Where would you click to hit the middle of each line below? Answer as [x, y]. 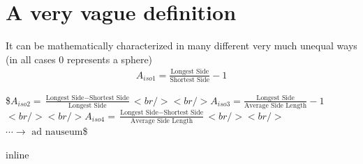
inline [17, 154]
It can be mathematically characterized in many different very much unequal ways [181, 46]
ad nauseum [57, 132]
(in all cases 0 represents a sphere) [79, 59]
